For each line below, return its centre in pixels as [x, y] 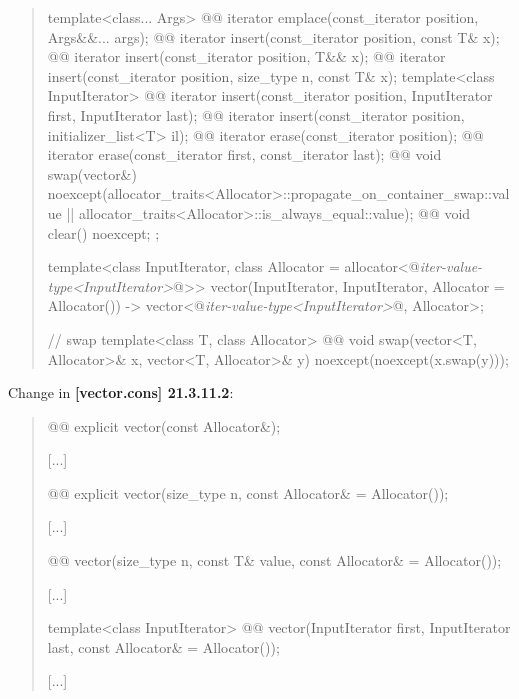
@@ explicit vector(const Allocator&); [164, 425]
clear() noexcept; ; [103, 232]
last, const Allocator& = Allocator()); [163, 646]
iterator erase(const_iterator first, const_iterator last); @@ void [244, 154]
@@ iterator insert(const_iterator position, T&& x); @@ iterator [246, 56]
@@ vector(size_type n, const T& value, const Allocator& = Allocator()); [274, 560]
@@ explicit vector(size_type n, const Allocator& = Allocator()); [248, 492]
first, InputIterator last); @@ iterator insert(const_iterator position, [256, 114]
